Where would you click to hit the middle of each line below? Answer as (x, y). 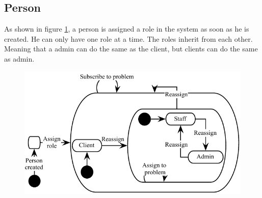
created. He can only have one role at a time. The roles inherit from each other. (128, 38)
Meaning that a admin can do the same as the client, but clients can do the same (131, 49)
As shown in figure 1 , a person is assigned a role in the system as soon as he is (127, 29)
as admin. (19, 58)
